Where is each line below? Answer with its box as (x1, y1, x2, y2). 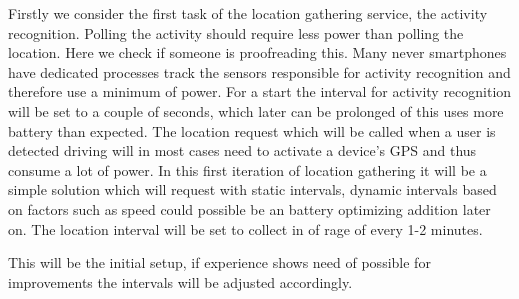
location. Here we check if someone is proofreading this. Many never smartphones (8, 42, 507, 63)
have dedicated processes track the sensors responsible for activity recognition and (8, 61, 511, 82)
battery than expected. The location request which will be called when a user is (8, 120, 496, 141)
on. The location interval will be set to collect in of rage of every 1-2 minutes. (8, 218, 483, 239)
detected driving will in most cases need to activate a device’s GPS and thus (8, 140, 477, 161)
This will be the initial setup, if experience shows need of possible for (8, 252, 431, 273)
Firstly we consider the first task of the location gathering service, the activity (8, 3, 488, 23)
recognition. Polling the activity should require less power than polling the (8, 22, 464, 43)
